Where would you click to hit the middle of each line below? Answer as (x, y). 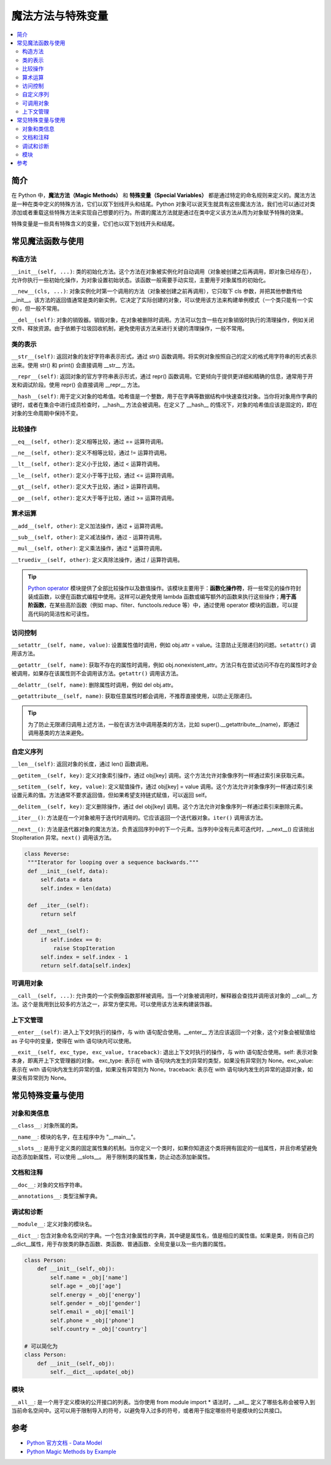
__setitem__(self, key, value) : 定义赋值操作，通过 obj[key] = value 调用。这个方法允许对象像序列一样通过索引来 (162, 787)
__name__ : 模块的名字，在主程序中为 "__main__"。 (75, 1137)
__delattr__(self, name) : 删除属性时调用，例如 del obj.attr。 (94, 685)
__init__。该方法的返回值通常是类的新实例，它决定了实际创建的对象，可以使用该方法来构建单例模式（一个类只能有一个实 (162, 300)
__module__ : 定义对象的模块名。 (53, 1224)
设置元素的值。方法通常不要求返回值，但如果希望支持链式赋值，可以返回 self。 (111, 795)
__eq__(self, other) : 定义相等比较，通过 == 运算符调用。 (89, 441)
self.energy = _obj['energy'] (95, 1295)
